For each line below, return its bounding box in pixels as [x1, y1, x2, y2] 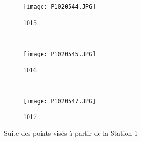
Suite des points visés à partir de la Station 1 [4, 127, 138, 138]
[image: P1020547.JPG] [23, 98, 96, 105]
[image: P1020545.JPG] [23, 50, 96, 57]
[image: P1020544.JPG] [23, 3, 96, 10]
